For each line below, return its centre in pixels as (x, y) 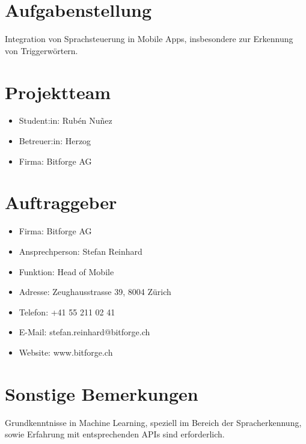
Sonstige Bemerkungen (102, 393)
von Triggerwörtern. (41, 50)
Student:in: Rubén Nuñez (66, 120)
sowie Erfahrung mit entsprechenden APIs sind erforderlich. (115, 434)
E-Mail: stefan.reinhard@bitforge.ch (84, 332)
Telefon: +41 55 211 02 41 (67, 312)
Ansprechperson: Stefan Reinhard (81, 251)
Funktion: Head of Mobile (66, 271)
